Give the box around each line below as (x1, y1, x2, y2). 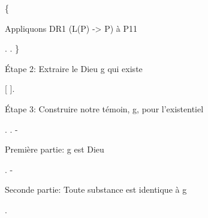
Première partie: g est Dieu (5, 143, 104, 156)
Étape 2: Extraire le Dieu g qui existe (5, 62, 143, 74)
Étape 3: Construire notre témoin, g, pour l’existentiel (5, 102, 204, 115)
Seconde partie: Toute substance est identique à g (5, 183, 187, 196)
